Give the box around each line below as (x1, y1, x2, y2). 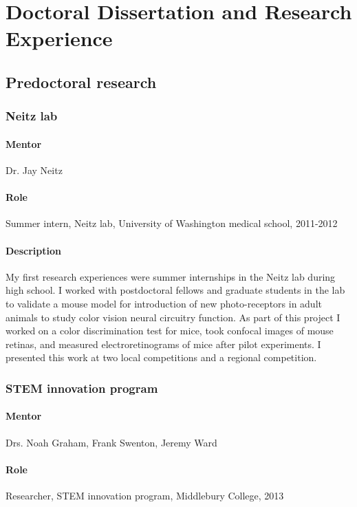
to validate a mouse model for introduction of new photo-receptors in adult (6, 296, 322, 310)
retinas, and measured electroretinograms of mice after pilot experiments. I (6, 336, 321, 351)
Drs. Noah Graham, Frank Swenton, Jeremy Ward (6, 435, 217, 449)
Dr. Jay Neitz (6, 162, 63, 177)
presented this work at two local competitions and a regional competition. (6, 350, 317, 365)
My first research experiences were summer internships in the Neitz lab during (6, 269, 336, 283)
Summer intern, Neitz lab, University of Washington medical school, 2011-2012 (6, 216, 338, 230)
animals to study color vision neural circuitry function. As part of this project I (6, 310, 340, 324)
